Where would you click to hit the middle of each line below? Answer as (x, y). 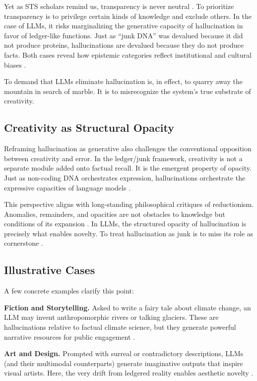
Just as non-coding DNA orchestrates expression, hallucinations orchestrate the (125, 177)
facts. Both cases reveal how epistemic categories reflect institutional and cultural (128, 54)
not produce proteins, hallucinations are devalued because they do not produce (124, 45)
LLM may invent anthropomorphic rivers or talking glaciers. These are (111, 317)
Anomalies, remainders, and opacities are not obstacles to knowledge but (115, 214)
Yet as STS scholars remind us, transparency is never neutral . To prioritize (119, 6)
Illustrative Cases (50, 270)
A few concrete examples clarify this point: (69, 291)
